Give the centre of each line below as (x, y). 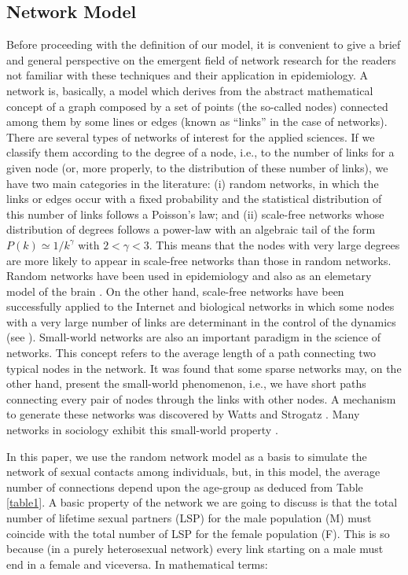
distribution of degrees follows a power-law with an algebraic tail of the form (191, 229)
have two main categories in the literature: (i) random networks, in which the (193, 183)
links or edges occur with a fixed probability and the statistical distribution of (194, 199)
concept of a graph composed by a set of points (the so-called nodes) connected (197, 106)
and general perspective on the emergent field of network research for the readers (201, 59)
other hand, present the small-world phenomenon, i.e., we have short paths (186, 383)
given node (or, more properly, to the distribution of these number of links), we (197, 167)
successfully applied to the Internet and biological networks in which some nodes (200, 306)
